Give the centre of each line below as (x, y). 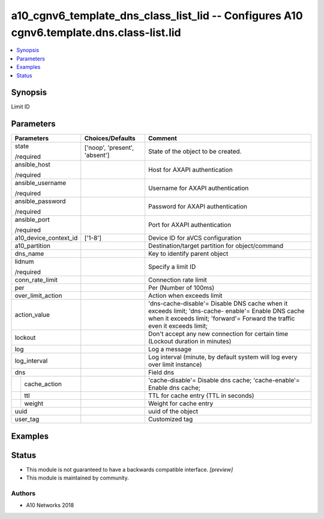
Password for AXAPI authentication (197, 207)
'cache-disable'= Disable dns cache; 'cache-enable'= (224, 381)
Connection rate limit (177, 280)
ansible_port (32, 220)
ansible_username (40, 183)
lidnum (24, 262)
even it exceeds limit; (178, 326)
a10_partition (33, 246)
